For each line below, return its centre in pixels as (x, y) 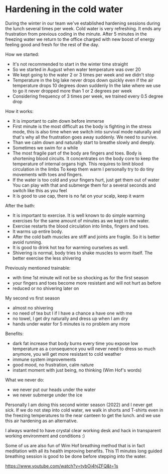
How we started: (22, 54)
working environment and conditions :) (45, 436)
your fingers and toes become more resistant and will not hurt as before (87, 283)
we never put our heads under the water (54, 389)
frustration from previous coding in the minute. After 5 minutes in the (76, 34)
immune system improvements (44, 359)
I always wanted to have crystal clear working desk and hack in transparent (83, 430)
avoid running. (27, 242)
